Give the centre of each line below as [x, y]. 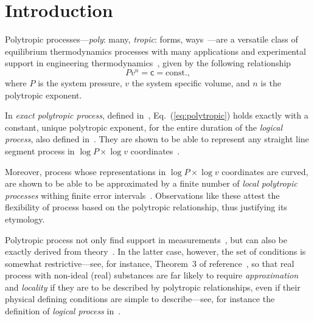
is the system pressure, [80, 82]
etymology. [25, 219]
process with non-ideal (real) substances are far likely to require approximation [152, 275]
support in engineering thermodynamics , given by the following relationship [148, 63]
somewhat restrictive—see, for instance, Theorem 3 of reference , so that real [150, 263]
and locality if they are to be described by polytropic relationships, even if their [153, 287]
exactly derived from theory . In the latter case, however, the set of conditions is [155, 251]
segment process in [40, 150]
